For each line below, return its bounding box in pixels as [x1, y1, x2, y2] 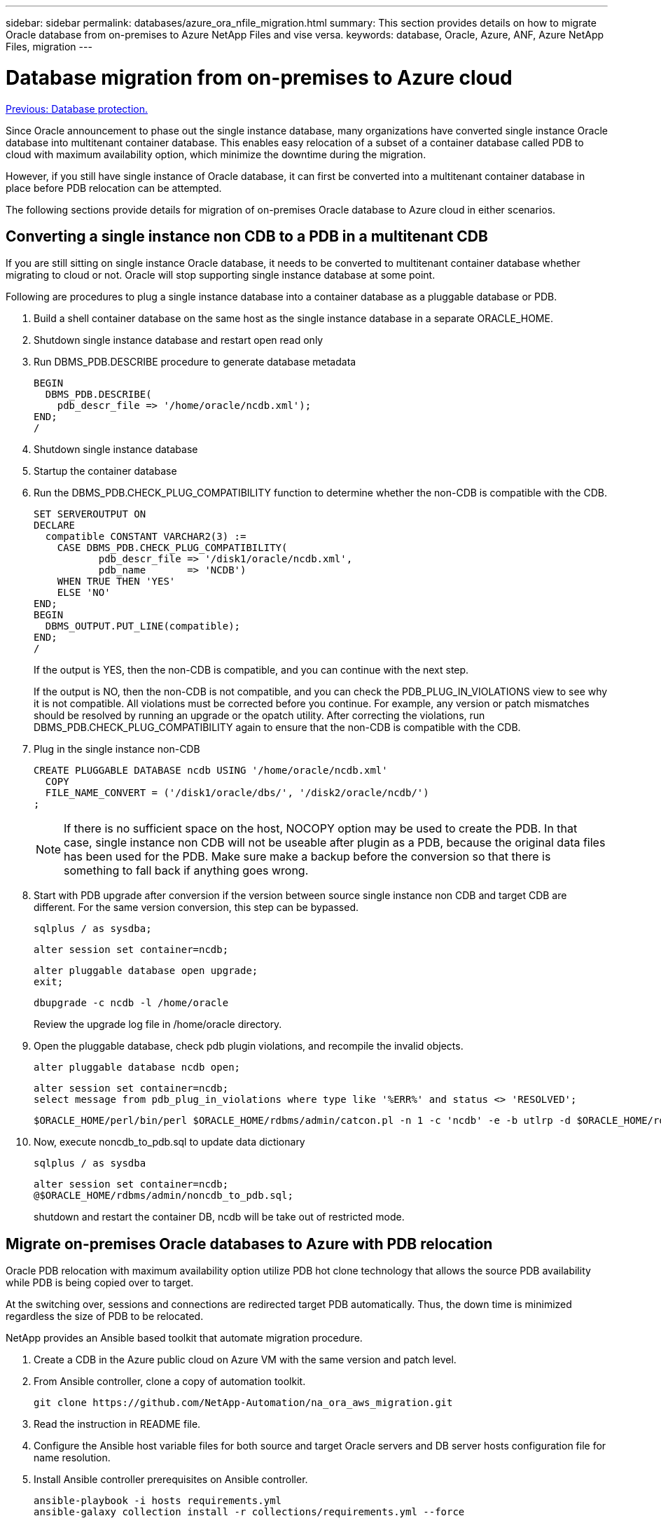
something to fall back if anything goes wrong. [64, 863, 309, 878]
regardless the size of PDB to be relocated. [6, 1310, 204, 1323]
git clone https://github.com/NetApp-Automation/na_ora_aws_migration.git [34, 1397, 453, 1409]
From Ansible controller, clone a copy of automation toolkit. [34, 1375, 306, 1388]
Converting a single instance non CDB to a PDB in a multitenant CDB [6, 227, 488, 245]
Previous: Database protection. [6, 102, 148, 115]
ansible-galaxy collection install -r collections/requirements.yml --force [34, 1506, 465, 1518]
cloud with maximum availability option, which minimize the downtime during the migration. [6, 148, 426, 160]
